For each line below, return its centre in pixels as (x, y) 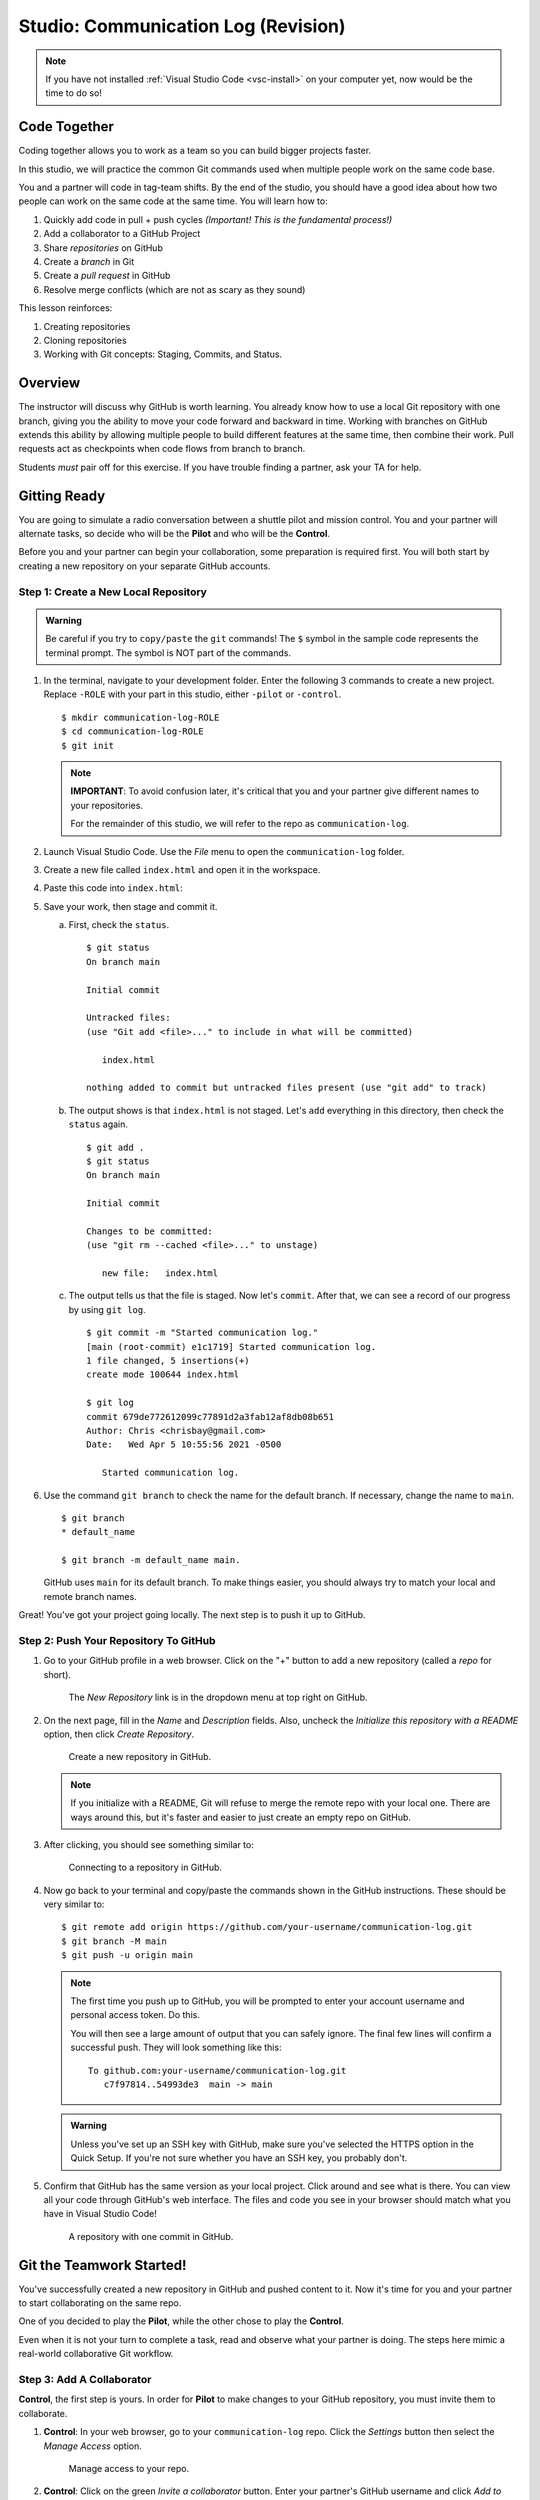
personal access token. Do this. (135, 2015)
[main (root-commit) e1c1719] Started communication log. (231, 1346)
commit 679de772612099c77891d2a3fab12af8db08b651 (210, 1416)
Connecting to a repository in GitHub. (145, 1867)
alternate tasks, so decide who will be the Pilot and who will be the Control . (174, 534)
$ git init (88, 745)
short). (57, 1674)
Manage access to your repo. (129, 2468)
